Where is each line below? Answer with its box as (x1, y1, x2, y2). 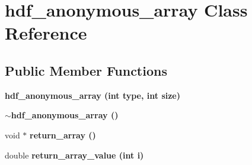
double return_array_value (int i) (5, 148, 144, 161)
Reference (5, 21, 87, 45)
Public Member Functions (5, 61, 167, 79)
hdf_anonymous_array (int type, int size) (5, 89, 181, 101)
